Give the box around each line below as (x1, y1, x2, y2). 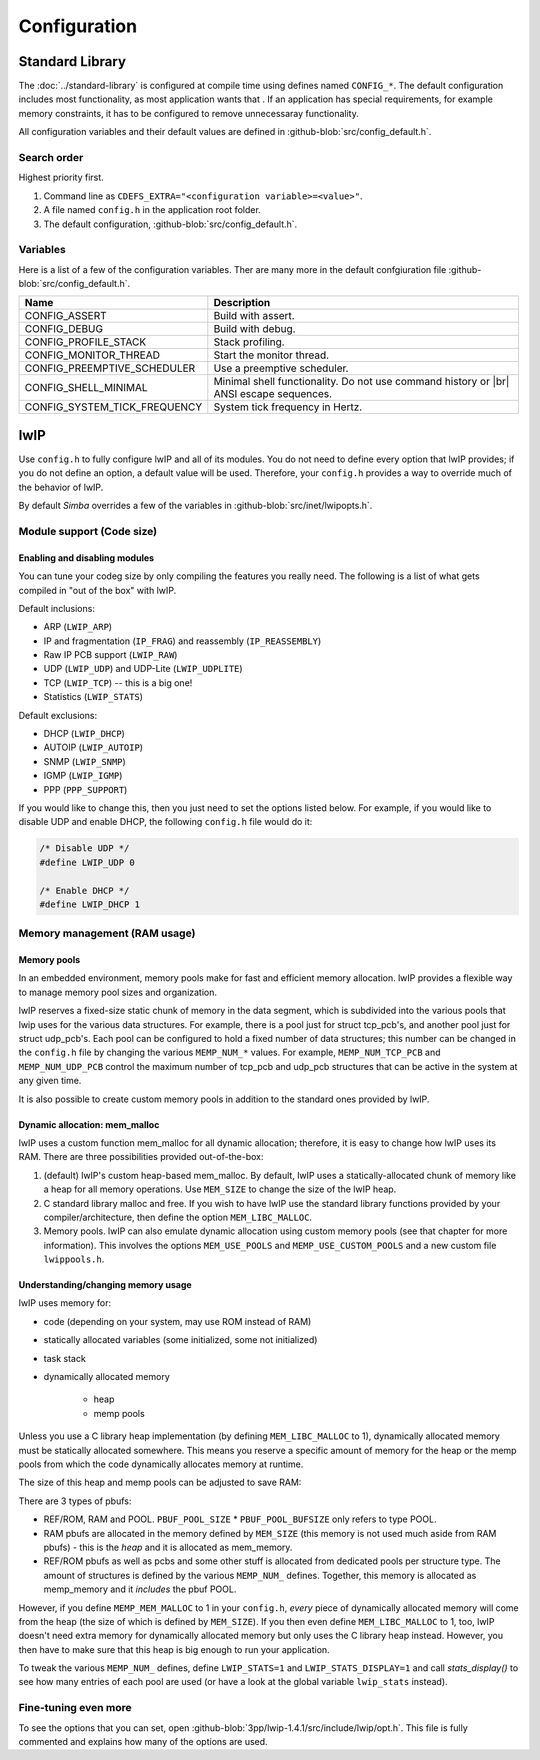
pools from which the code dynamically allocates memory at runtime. (18, 1458, 304, 1470)
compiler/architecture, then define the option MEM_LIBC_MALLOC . (43, 1211, 313, 1223)
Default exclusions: (18, 709, 98, 721)
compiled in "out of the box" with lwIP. (18, 584, 177, 596)
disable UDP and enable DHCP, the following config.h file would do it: (18, 816, 313, 828)
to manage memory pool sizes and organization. (18, 986, 218, 998)
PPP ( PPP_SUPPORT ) (43, 783, 128, 795)
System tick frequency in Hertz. (213, 400, 363, 414)
